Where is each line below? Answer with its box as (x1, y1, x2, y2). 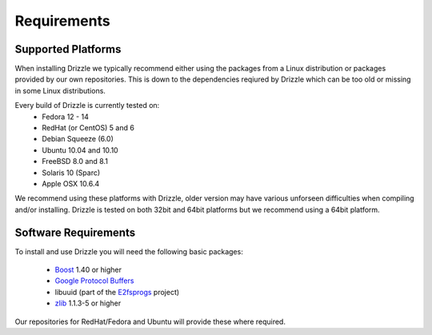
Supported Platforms (14, 42, 122, 56)
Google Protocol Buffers (54, 276, 134, 285)
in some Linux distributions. (14, 86, 106, 95)
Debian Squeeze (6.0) (42, 134, 114, 144)
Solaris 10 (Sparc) (42, 168, 101, 177)
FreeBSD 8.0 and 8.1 (42, 157, 108, 166)
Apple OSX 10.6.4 (42, 178, 100, 188)
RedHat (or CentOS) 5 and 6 (42, 123, 135, 133)
